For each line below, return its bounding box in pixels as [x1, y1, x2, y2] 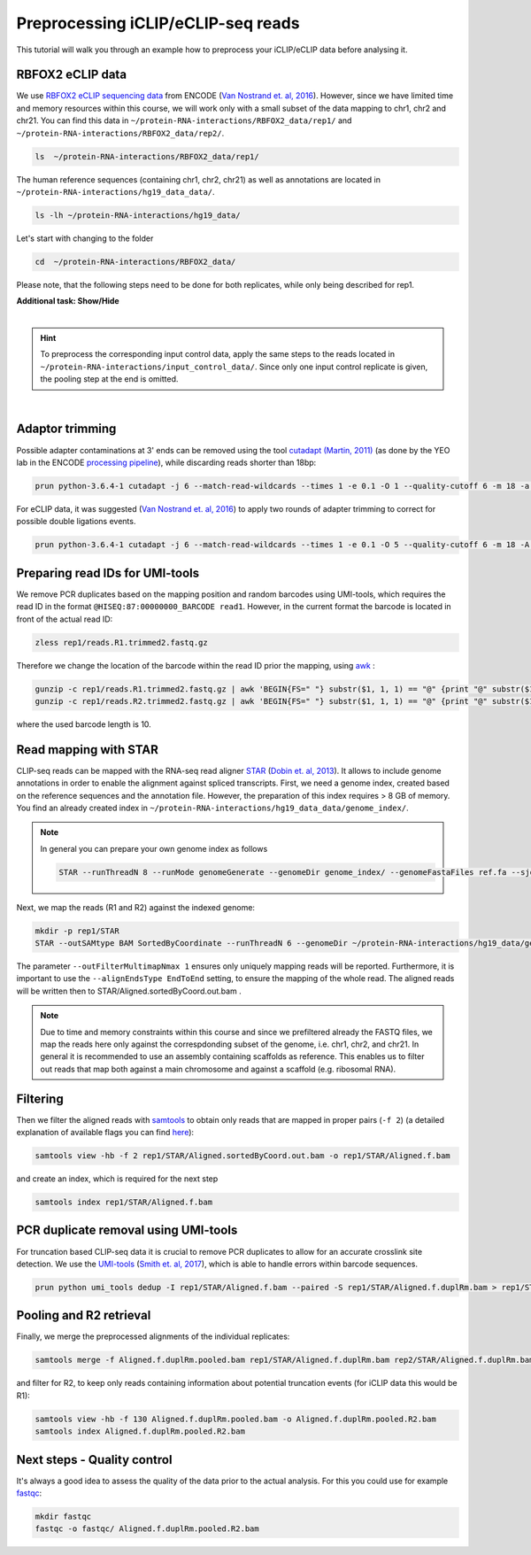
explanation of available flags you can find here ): [16, 1127, 195, 1138]
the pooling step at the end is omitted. [40, 374, 179, 384]
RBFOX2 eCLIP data [16, 67, 127, 82]
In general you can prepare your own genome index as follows [40, 843, 268, 854]
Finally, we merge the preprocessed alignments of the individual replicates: [16, 1331, 290, 1342]
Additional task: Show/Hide [16, 296, 119, 306]
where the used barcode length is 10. [16, 718, 152, 730]
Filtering [16, 1091, 64, 1106]
